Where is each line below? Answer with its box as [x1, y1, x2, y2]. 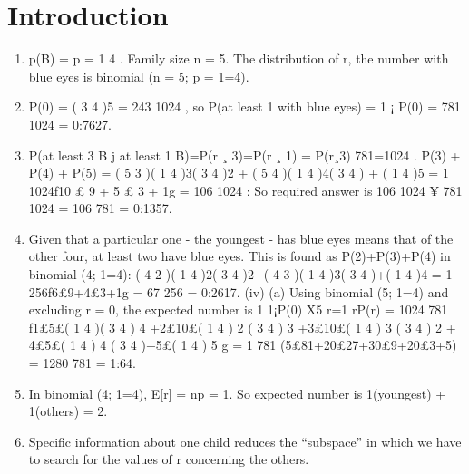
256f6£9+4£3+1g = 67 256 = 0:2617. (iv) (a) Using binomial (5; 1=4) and [28, 282, 449, 301]
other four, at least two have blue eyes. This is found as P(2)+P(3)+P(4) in [28, 247, 451, 266]
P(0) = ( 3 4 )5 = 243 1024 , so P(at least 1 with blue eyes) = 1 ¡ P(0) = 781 [28, 97, 461, 116]
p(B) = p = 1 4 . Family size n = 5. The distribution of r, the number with [28, 49, 449, 68]
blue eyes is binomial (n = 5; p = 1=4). [28, 66, 249, 85]
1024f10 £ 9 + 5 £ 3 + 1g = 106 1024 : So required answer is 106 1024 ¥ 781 [28, 180, 463, 199]
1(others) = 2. [28, 401, 108, 421]
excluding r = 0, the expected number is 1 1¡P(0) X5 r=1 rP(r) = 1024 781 [28, 300, 448, 319]
